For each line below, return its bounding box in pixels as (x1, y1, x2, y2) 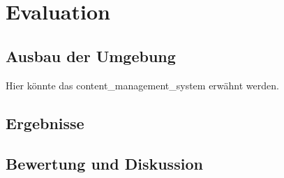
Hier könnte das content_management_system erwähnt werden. (6, 77, 279, 92)
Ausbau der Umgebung (6, 45, 176, 66)
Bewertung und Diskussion (6, 153, 203, 175)
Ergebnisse (6, 112, 84, 133)
